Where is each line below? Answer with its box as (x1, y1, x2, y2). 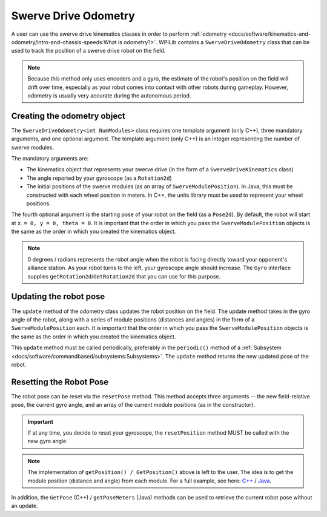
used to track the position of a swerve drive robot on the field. (11, 47, 166, 54)
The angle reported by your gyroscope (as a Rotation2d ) (26, 174, 172, 182)
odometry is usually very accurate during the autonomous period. (27, 91, 191, 99)
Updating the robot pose (11, 291, 105, 302)
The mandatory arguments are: (11, 154, 89, 162)
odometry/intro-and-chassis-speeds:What (11, 38, 117, 45)
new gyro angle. (27, 438, 68, 445)
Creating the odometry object (11, 111, 125, 121)
